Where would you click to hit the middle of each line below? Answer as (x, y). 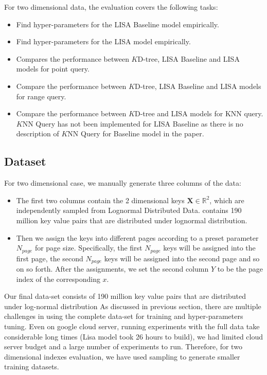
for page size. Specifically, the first (88, 248)
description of (38, 133)
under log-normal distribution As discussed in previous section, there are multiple (133, 306)
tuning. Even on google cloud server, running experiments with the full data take (132, 326)
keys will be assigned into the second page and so (182, 258)
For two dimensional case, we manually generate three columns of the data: (123, 183)
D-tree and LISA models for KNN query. (199, 113)
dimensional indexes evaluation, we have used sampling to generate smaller (122, 356)
